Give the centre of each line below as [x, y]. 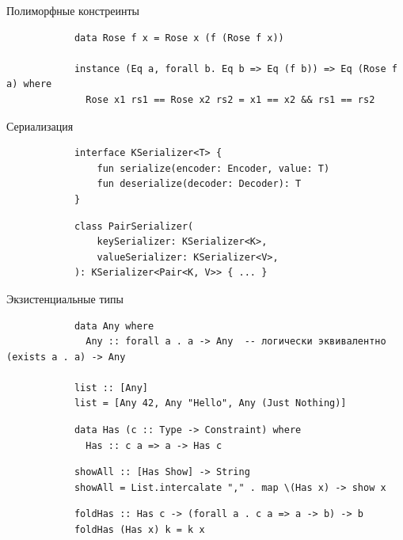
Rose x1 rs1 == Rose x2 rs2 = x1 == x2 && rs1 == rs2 [230, 99]
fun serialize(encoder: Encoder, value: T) [213, 168]
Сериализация [40, 125]
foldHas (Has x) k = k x [139, 530]
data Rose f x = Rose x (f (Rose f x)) [179, 38]
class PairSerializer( [134, 226]
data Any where [114, 326]
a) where [29, 84]
